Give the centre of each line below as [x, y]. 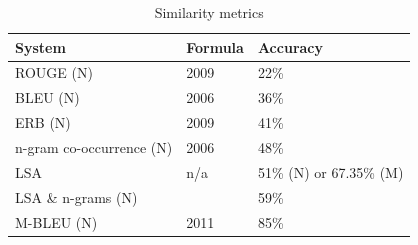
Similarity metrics [209, 12]
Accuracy [290, 46]
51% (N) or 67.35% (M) [330, 171]
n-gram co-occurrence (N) [94, 146]
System [40, 46]
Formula [215, 46]
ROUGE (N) [54, 72]
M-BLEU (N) [56, 221]
